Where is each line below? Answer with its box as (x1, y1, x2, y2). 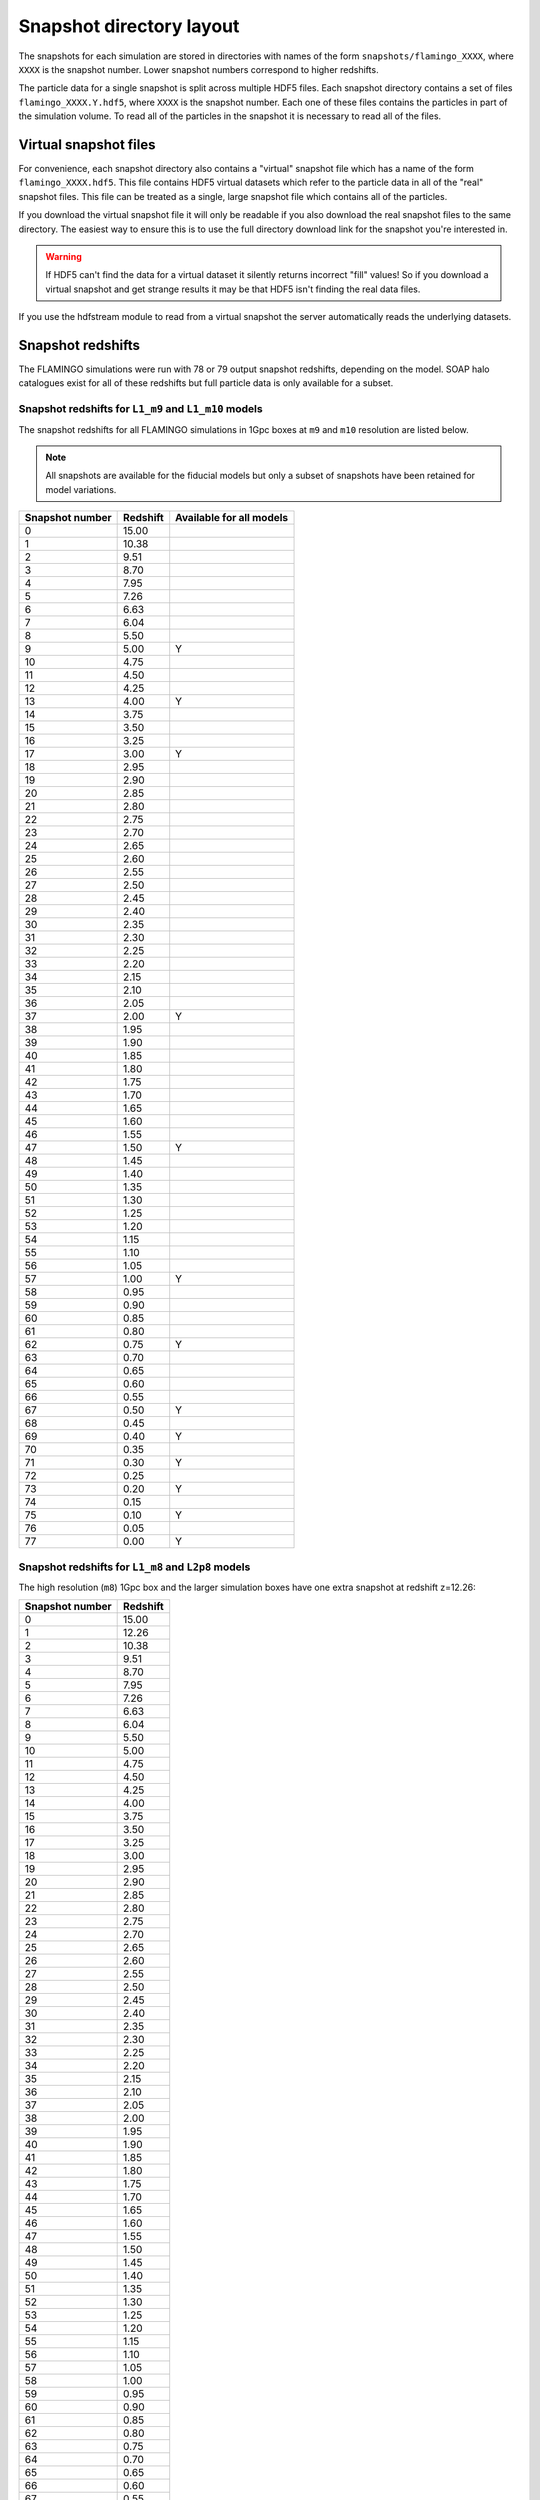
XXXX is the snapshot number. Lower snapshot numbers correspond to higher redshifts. (18, 63, 379, 75)
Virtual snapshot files (18, 136, 156, 153)
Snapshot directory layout (18, 15, 240, 37)
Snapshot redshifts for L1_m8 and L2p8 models (18, 1560, 251, 1574)
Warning (45, 250, 82, 262)
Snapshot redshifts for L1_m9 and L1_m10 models (18, 402, 264, 416)
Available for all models (175, 511, 289, 525)
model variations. (45, 483, 117, 495)
